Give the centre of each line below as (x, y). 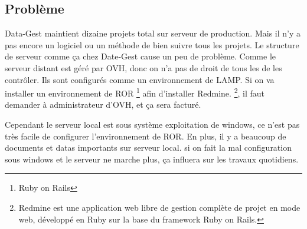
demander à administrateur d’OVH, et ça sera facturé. (103, 104)
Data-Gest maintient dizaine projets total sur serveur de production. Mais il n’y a (153, 33)
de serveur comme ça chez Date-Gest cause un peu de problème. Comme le (141, 56)
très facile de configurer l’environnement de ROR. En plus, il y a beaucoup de (146, 136)
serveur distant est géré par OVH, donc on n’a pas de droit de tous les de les (143, 67)
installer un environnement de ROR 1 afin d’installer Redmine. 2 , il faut (135, 92)
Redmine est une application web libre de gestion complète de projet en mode (159, 207)
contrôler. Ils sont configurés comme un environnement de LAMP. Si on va (140, 79)
